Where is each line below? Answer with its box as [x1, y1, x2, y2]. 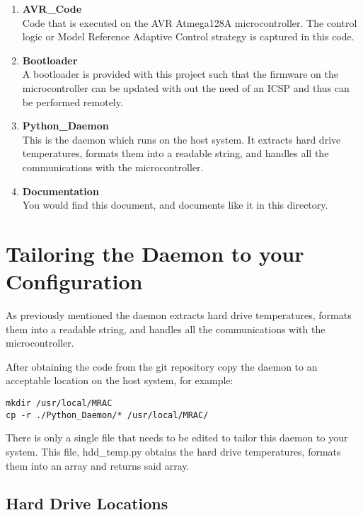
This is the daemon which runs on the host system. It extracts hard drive [22, 132, 341, 146]
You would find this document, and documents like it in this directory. [22, 197, 328, 212]
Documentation [22, 183, 99, 198]
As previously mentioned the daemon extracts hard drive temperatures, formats [6, 308, 352, 323]
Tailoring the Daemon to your [6, 238, 304, 267]
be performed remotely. [22, 94, 123, 109]
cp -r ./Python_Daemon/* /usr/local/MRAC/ [6, 410, 209, 420]
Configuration [6, 267, 143, 296]
